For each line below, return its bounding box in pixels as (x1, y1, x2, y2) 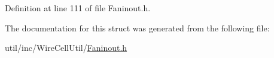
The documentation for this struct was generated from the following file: (5, 21, 270, 34)
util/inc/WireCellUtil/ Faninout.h (5, 41, 127, 54)
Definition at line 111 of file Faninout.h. (5, 2, 151, 14)
